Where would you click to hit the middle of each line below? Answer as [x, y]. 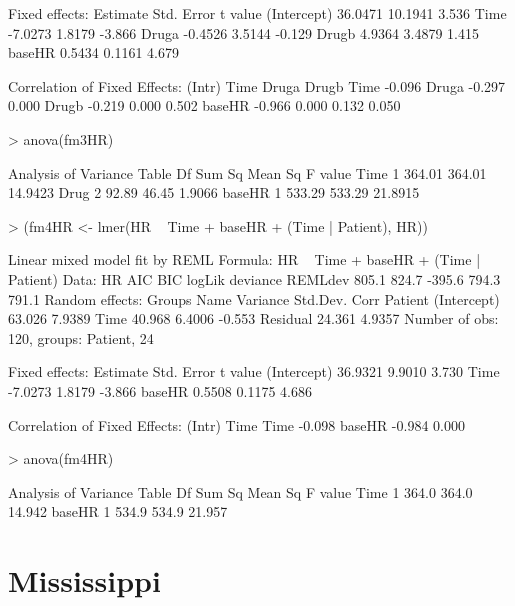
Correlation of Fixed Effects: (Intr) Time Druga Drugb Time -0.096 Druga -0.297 [257, 85]
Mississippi [84, 580]
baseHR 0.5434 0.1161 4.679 [93, 52]
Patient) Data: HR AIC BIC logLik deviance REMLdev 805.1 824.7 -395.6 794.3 [254, 278]
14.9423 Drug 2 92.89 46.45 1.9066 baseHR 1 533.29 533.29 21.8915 [214, 192]
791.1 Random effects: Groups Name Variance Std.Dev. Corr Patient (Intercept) [254, 298]
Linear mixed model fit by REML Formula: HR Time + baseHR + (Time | [244, 259]
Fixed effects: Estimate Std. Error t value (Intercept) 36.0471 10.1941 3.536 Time [257, 13]
